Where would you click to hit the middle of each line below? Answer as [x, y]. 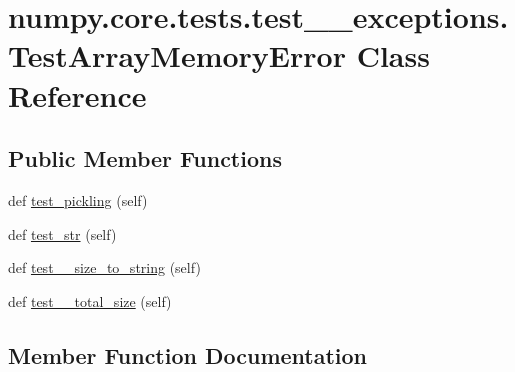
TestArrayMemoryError [177, 55]
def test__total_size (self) [90, 300]
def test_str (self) [62, 233]
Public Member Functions [145, 158]
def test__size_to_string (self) [104, 267]
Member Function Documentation [188, 354]
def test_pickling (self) [78, 199]
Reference [77, 94]
